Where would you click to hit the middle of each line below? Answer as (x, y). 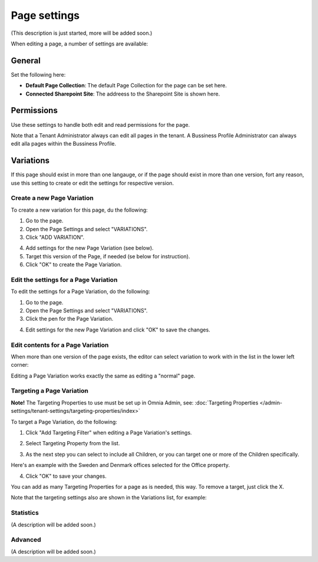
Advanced (26, 540)
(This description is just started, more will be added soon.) (82, 33)
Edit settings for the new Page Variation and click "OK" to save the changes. (118, 330)
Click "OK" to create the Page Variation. (74, 265)
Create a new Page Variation (52, 198)
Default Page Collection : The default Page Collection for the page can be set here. (126, 86)
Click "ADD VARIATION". (55, 237)
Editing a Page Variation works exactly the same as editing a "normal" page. (103, 376)
